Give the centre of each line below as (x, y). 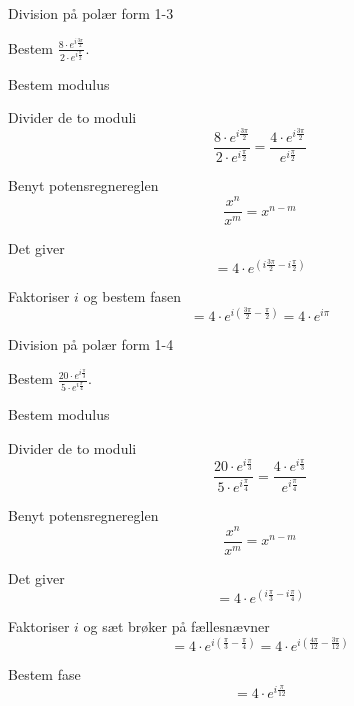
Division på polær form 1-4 (91, 344)
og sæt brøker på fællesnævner (176, 626)
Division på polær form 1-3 (91, 13)
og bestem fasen (132, 296)
